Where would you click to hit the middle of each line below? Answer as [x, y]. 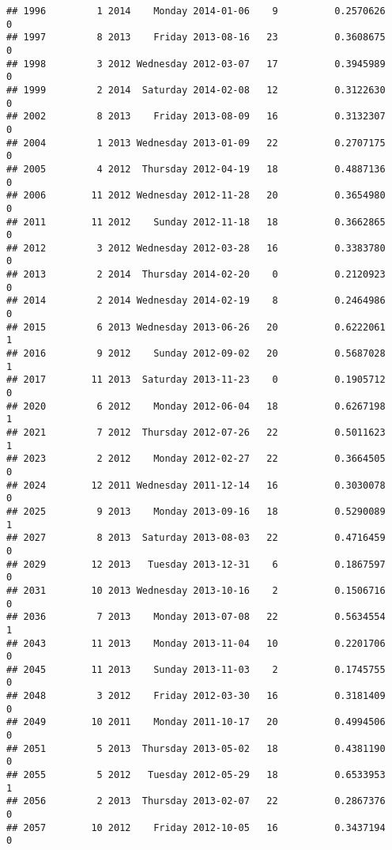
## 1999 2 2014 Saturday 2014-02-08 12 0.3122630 [196, 90]
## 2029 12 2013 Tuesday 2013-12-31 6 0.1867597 [196, 564]
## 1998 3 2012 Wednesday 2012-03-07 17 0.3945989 [196, 64]
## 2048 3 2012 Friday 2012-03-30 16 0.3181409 [196, 696]
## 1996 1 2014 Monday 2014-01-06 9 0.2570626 [196, 11]
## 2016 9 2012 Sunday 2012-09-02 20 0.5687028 [196, 354]
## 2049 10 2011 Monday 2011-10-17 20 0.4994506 [196, 722]
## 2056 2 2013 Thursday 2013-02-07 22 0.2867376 [196, 801]
